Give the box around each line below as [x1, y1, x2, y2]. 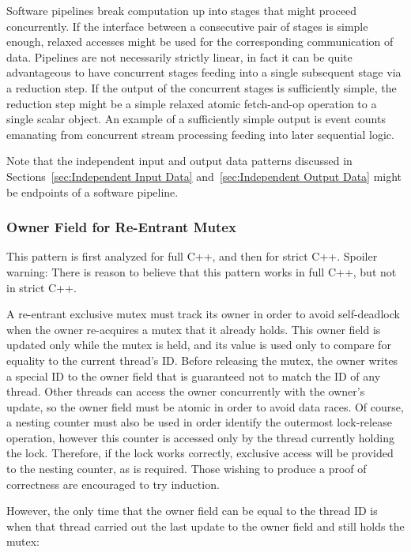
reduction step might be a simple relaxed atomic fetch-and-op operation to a [6, 95, 377, 111]
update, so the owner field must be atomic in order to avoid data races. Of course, [6, 398, 404, 415]
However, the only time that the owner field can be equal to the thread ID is [6, 502, 378, 519]
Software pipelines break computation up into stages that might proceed [6, 2, 356, 18]
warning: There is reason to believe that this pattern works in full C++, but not [6, 263, 397, 280]
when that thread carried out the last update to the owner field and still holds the [6, 517, 405, 534]
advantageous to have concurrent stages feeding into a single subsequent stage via [6, 64, 402, 81]
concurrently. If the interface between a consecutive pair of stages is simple [6, 17, 368, 34]
